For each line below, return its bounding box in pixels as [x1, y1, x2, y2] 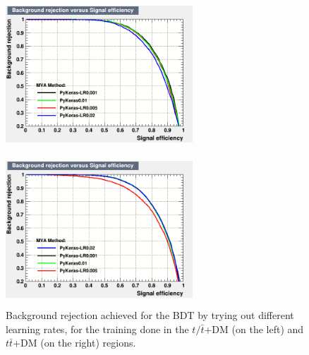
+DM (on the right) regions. [13, 335, 136, 350]
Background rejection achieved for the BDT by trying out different [6, 308, 294, 323]
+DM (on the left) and [204, 321, 304, 336]
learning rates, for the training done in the [6, 321, 189, 336]
